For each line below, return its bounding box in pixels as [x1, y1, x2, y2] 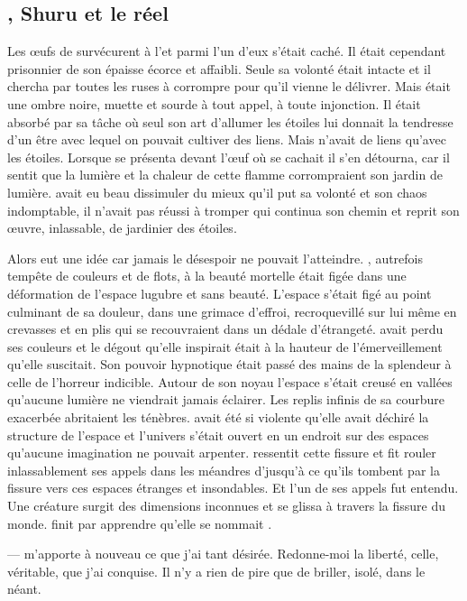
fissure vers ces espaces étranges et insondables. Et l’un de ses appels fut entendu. [7, 478, 459, 497]
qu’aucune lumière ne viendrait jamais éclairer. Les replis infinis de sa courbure [7, 390, 445, 409]
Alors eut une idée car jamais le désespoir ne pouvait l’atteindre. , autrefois [7, 248, 424, 267]
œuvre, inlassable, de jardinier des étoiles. [7, 218, 237, 237]
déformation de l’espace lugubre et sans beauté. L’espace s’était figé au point [7, 283, 432, 302]
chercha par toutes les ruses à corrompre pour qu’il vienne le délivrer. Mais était [7, 77, 451, 96]
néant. [7, 579, 41, 598]
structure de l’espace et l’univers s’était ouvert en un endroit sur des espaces [7, 425, 429, 444]
